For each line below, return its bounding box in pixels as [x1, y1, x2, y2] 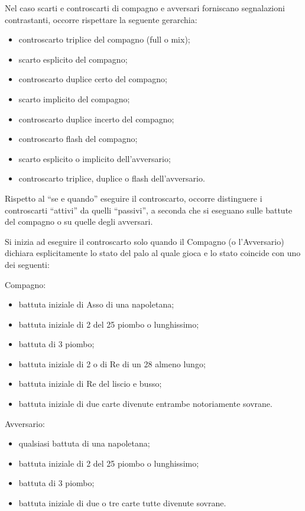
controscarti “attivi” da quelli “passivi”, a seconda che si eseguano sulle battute [5, 203, 293, 216]
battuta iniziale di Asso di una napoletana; [18, 298, 174, 311]
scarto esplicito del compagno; [18, 53, 128, 65]
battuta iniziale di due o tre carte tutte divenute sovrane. [18, 497, 226, 509]
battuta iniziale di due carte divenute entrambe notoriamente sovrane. [18, 397, 272, 410]
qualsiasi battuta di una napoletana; [18, 437, 150, 449]
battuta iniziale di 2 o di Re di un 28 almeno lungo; [18, 357, 206, 370]
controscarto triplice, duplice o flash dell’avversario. [18, 172, 205, 185]
